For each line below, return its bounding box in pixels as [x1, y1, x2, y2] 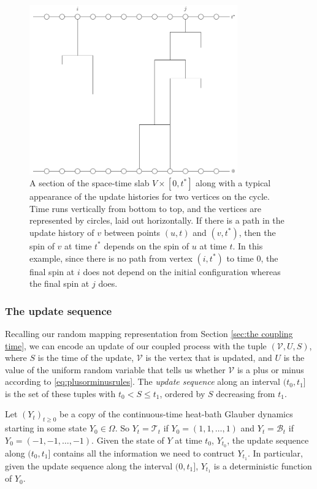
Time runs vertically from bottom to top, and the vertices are [29, 202, 261, 214]
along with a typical [196, 176, 271, 189]
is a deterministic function [213, 459, 312, 472]
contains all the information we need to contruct [53, 446, 235, 459]
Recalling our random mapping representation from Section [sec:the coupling [5, 327, 293, 339]
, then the [239, 226, 276, 238]
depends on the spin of [104, 239, 189, 252]
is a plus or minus [237, 363, 304, 376]
